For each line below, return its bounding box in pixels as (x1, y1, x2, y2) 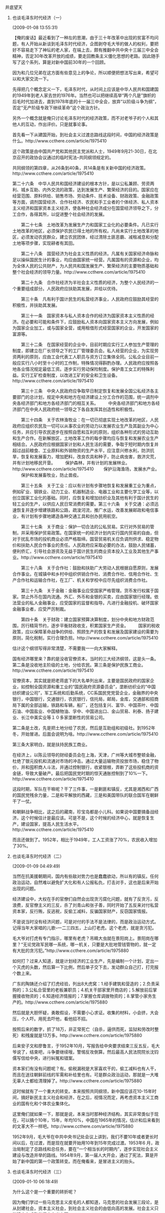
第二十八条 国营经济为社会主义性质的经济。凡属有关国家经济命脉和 (21, 251, 159, 257)
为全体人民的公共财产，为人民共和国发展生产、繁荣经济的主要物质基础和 (12, 263, 159, 269)
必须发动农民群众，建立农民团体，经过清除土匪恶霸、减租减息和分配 (21, 234, 159, 240)
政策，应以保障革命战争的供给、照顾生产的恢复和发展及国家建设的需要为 (12, 629, 159, 635)
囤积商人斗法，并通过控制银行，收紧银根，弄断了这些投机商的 (29, 764, 155, 770)
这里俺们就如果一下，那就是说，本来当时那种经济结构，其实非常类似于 (12, 1111, 155, 1117)
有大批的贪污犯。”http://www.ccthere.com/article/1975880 (12, 948, 129, 953)
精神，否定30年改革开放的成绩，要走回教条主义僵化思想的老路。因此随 (12, 53, 156, 59)
